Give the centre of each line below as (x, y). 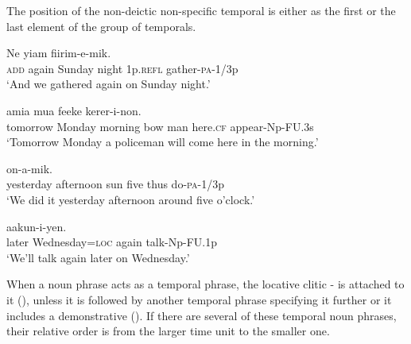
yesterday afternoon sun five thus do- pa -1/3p (115, 184)
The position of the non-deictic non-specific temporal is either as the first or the (201, 10)
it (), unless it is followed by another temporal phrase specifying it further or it (199, 299)
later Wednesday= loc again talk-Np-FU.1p (112, 242)
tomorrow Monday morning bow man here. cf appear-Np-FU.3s (160, 126)
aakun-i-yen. (37, 226)
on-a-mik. (29, 168)
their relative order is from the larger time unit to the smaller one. (168, 331)
